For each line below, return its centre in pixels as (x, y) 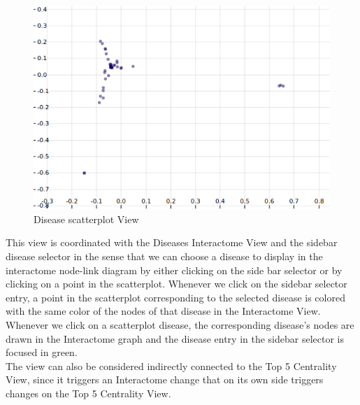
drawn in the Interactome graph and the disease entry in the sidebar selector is (175, 338)
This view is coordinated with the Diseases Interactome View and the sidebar (172, 242)
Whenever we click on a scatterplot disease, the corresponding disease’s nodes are (180, 324)
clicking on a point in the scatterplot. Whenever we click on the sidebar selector (177, 284)
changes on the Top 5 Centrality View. (88, 393)
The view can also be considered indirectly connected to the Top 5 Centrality (171, 365)
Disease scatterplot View (86, 219)
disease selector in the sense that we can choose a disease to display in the (164, 256)
